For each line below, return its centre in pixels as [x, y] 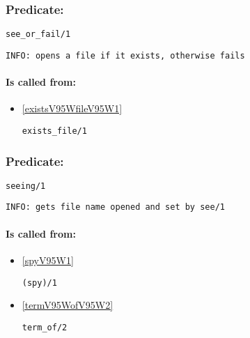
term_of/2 [45, 327]
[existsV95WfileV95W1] [72, 108]
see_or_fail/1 [38, 34]
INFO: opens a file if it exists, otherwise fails [125, 55]
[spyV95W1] [48, 260]
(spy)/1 [39, 283]
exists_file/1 [54, 131]
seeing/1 [26, 186]
